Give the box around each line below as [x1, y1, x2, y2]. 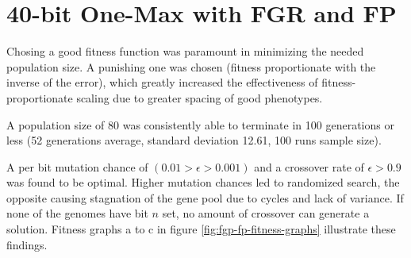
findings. [6, 236, 48, 252]
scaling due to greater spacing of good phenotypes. [76, 89, 323, 106]
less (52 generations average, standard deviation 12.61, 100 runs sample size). [6, 132, 382, 148]
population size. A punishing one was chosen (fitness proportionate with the [6, 58, 376, 75]
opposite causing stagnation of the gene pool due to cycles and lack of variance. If [6, 189, 404, 206]
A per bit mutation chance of [6, 158, 148, 175]
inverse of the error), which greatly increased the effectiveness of [6, 74, 318, 90]
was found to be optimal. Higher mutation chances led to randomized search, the [6, 174, 400, 191]
